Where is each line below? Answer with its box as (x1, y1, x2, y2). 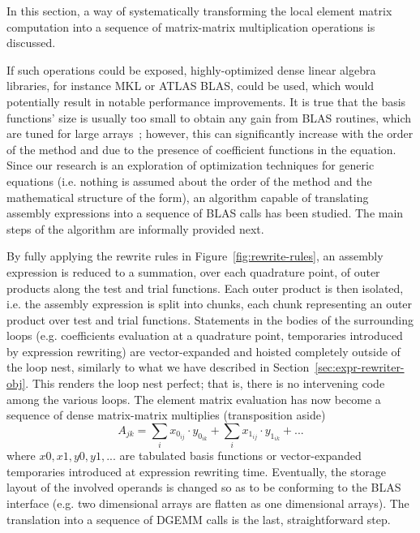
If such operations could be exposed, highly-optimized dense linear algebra (6, 61, 376, 78)
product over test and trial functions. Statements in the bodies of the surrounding (6, 311, 414, 328)
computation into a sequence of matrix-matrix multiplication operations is (6, 18, 375, 35)
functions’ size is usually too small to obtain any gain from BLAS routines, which (6, 109, 412, 126)
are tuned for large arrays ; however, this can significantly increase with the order (6, 125, 414, 142)
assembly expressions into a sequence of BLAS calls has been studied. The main (6, 204, 404, 221)
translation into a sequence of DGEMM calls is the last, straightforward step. (6, 510, 391, 527)
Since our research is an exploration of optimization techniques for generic (6, 157, 375, 174)
